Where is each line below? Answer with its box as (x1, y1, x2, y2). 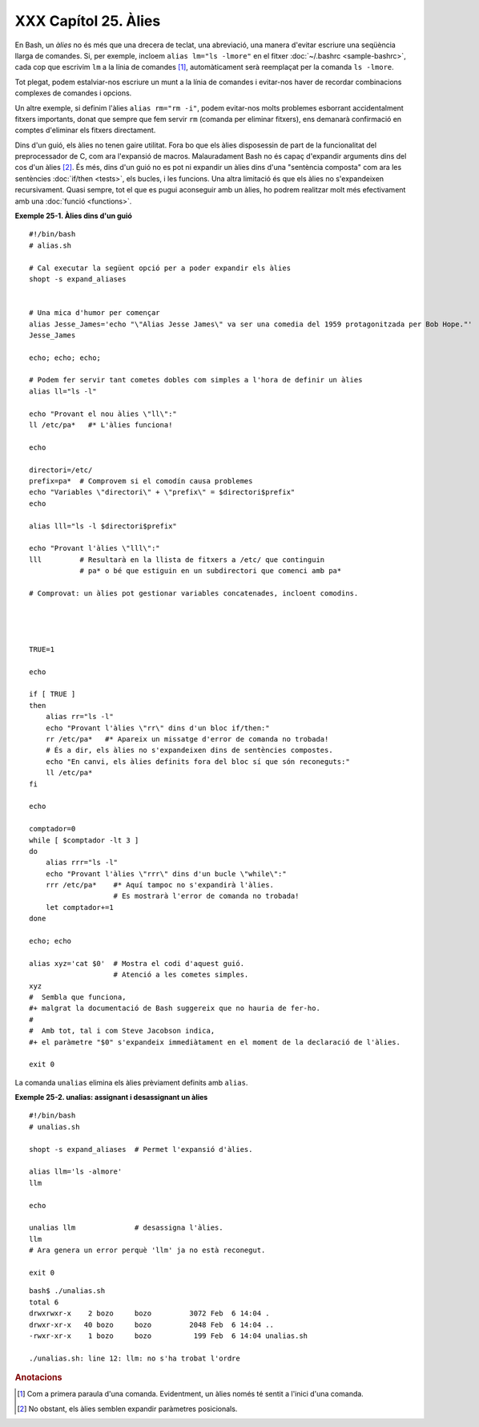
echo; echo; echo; (29, 353, 102, 362)
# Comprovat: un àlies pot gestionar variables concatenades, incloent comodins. (29, 588, 359, 597)
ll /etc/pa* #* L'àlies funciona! (29, 421, 173, 430)
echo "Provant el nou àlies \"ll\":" (29, 409, 178, 418)
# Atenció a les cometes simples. (113, 970, 249, 980)
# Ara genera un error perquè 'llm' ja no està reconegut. (29, 1246, 266, 1255)
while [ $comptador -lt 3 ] (29, 835, 139, 845)
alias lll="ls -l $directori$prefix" (29, 521, 178, 531)
